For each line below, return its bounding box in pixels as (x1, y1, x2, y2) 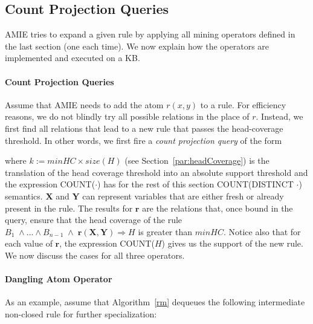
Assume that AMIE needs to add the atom (5, 98, 164, 111)
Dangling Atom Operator (5, 273, 112, 285)
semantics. (5, 189, 43, 202)
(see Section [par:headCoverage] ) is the (124, 154, 269, 167)
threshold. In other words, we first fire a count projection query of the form (5, 134, 282, 146)
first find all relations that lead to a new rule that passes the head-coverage (5, 121, 283, 134)
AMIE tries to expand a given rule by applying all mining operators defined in (5, 28, 295, 40)
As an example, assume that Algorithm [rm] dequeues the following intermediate (5, 296, 305, 308)
